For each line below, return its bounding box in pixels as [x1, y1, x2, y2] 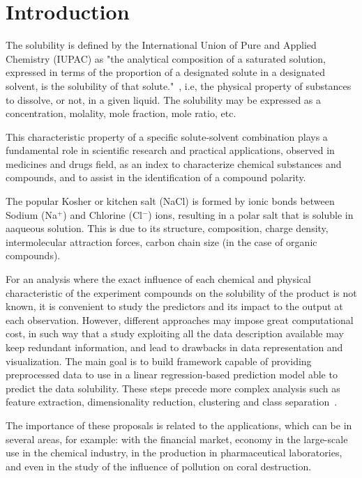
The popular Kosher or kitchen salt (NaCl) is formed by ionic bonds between [6, 194, 335, 208]
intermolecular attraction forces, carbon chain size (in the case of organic [6, 234, 317, 249]
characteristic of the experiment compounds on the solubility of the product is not [6, 285, 357, 300]
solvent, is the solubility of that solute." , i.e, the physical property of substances [6, 78, 352, 93]
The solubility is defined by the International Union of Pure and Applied [6, 38, 317, 52]
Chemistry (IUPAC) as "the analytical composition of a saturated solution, [6, 51, 326, 65]
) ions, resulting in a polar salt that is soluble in [148, 207, 354, 222]
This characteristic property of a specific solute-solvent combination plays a [6, 129, 328, 144]
